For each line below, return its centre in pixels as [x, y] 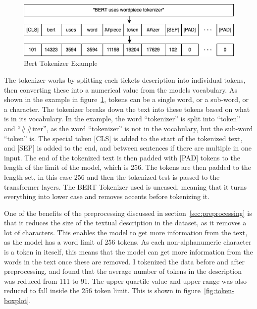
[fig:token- [219, 290]
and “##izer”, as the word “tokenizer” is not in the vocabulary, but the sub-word [128, 128]
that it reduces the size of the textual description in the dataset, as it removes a [125, 223]
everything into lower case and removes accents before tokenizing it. [107, 196]
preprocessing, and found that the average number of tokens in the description [123, 271]
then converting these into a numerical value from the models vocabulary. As [121, 89]
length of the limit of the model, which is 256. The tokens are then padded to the [128, 167]
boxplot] [17, 300]
